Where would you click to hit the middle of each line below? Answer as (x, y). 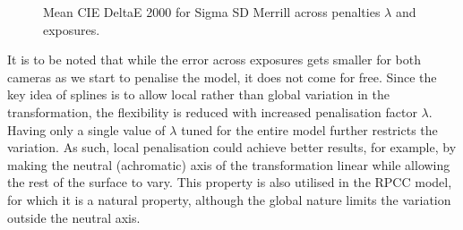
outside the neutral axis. (74, 217)
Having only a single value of (86, 129)
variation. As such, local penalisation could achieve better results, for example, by (232, 147)
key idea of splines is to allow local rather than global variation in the (198, 94)
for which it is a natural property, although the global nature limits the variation (229, 199)
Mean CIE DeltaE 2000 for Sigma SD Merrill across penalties (212, 12)
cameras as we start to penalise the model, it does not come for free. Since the (222, 77)
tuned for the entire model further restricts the (309, 129)
